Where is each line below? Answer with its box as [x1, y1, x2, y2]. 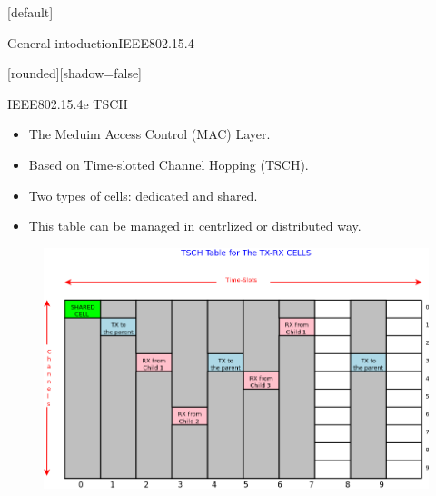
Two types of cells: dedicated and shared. [28, 185, 258, 204]
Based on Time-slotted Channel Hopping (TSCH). [28, 154, 309, 174]
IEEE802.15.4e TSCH [7, 94, 128, 113]
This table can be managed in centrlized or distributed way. [28, 216, 362, 235]
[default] [7, 3, 54, 21]
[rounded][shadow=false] [7, 64, 143, 83]
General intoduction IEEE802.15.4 [7, 33, 194, 52]
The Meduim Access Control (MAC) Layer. [28, 124, 271, 144]
